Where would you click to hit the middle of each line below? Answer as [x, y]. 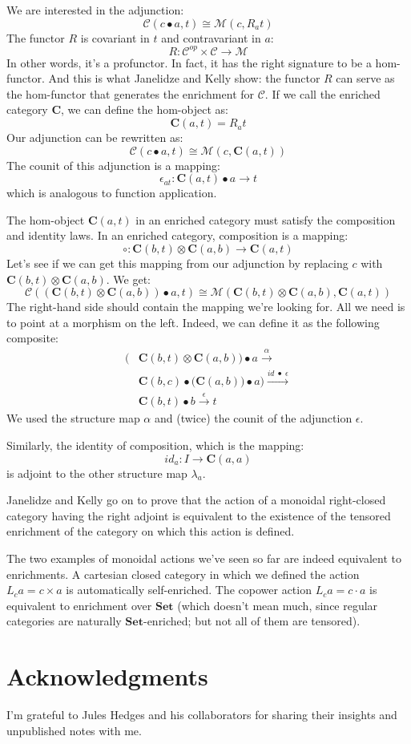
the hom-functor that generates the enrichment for [131, 93]
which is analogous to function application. [112, 193]
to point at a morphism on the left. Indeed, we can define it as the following [193, 322]
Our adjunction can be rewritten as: [95, 137]
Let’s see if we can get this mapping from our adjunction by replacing [177, 263]
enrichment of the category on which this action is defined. [151, 531]
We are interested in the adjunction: [95, 10]
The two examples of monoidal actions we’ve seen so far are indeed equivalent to [204, 558]
